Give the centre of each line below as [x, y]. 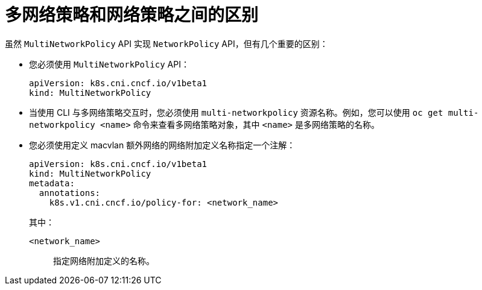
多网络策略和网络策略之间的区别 [132, 15]
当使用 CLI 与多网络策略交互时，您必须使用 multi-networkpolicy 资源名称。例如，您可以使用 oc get [236, 112]
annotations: [70, 193]
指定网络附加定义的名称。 [104, 260]
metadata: [52, 183]
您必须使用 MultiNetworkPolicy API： [109, 64]
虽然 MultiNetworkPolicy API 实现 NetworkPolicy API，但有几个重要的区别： [166, 43]
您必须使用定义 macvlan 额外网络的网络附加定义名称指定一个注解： [162, 145]
